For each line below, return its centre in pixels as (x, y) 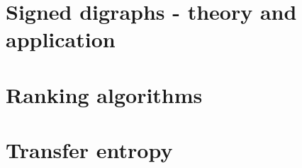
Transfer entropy (89, 150)
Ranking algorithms (104, 94)
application (61, 39)
